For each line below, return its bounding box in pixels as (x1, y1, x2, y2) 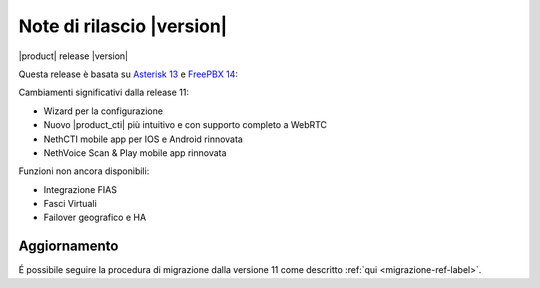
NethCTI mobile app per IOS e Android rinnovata (43, 133, 244, 145)
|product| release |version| (18, 50, 129, 62)
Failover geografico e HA (43, 211, 147, 224)
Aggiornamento (18, 238, 119, 255)
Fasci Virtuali (43, 198, 97, 210)
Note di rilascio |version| (18, 15, 228, 37)
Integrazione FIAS (43, 183, 117, 195)
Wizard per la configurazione (43, 105, 164, 117)
